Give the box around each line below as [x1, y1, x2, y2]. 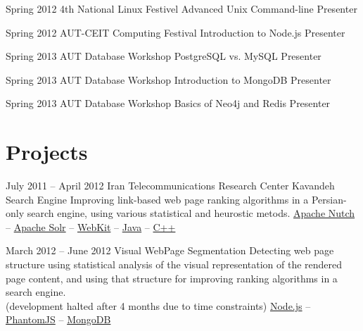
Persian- [311, 192, 347, 206]
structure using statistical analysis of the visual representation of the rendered [6, 257, 343, 272]
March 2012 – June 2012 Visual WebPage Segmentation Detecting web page [6, 243, 334, 258]
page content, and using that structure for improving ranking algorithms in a [6, 270, 338, 285]
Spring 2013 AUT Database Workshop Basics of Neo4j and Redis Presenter [6, 96, 331, 111]
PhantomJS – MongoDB [6, 312, 111, 327]
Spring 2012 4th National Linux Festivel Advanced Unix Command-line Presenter [6, 1, 357, 15]
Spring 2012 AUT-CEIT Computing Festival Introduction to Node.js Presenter [6, 25, 345, 39]
